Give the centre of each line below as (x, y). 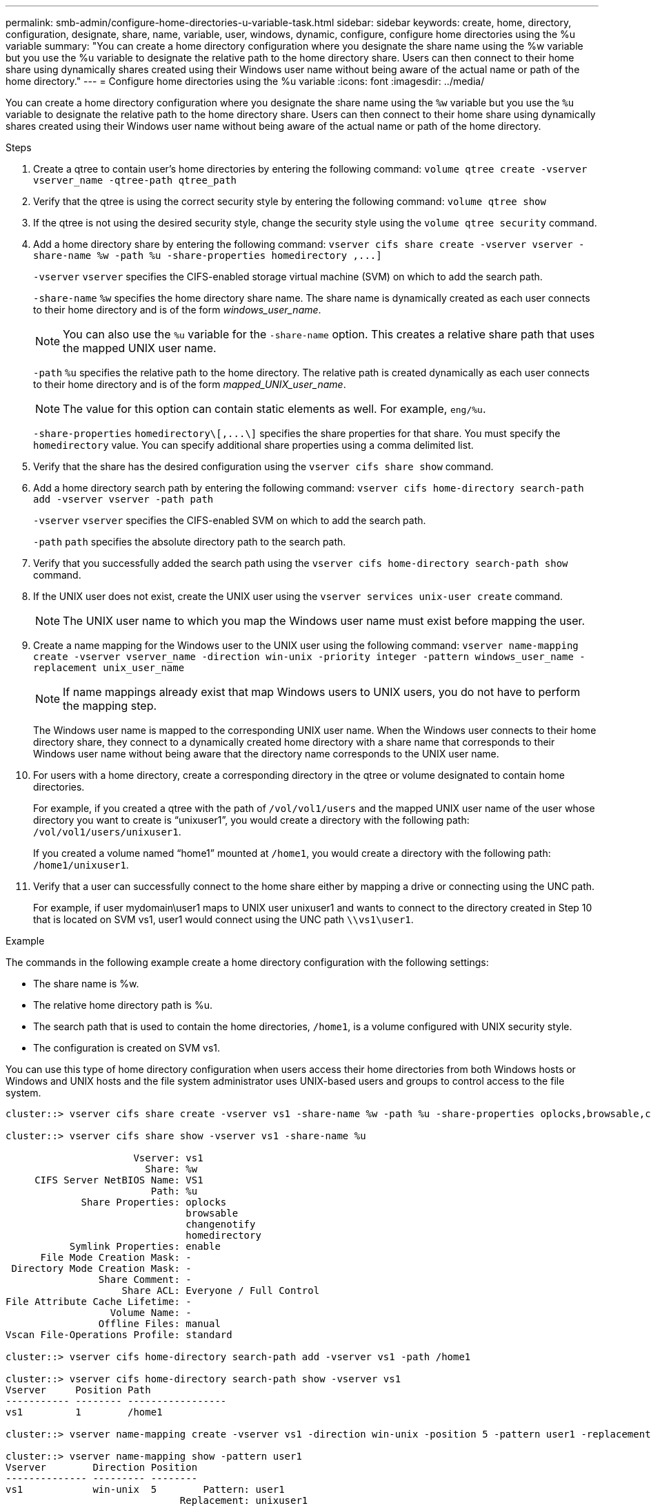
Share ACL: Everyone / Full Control (221, 1290)
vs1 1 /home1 (84, 1412)
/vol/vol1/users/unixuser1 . (107, 832)
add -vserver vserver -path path (123, 499)
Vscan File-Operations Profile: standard (119, 1335)
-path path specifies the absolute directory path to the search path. (190, 542)
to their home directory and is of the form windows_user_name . (177, 310)
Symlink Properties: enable (145, 1246)
